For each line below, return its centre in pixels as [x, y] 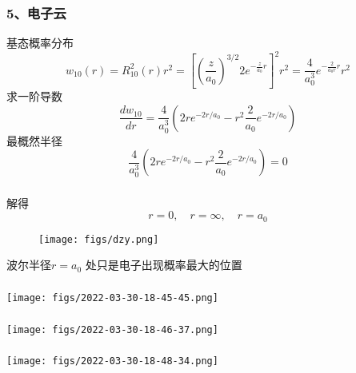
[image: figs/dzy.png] [99, 239]
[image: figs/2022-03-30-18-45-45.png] [112, 298]
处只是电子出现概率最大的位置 [164, 265]
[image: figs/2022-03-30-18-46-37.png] [112, 329]
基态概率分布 [40, 43]
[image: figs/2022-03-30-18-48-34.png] [112, 361]
